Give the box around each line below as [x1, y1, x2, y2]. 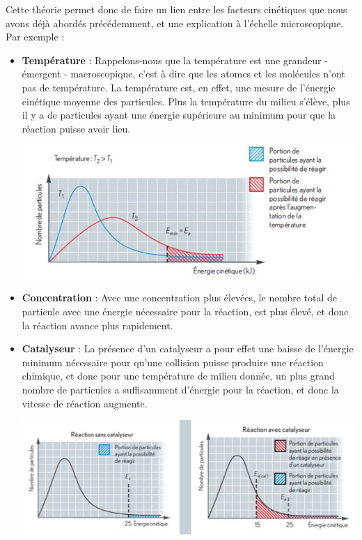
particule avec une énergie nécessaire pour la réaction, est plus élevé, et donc [22, 304, 349, 319]
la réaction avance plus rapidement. [22, 317, 173, 332]
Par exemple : [6, 29, 65, 44]
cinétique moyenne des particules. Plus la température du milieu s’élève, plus [22, 93, 350, 108]
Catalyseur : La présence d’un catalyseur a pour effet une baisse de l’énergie [22, 341, 354, 356]
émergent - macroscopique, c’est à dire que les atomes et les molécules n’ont [22, 66, 345, 81]
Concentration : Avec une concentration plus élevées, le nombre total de [22, 290, 338, 305]
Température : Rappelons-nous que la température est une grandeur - [22, 52, 328, 67]
